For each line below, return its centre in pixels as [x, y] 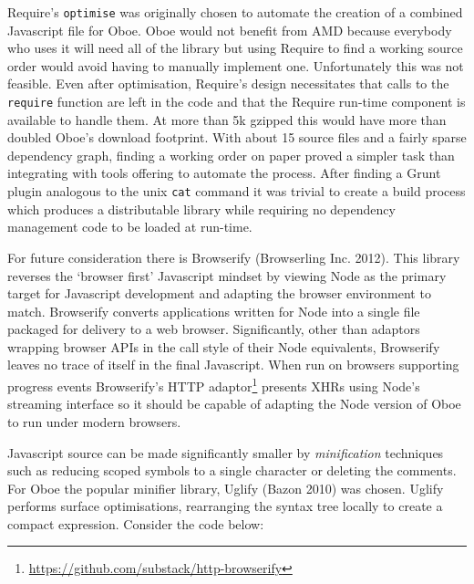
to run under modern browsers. [94, 421]
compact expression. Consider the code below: [136, 523]
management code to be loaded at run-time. [130, 227]
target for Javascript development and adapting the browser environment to [219, 293]
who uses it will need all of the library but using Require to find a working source [235, 48]
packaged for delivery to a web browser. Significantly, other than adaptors [214, 329]
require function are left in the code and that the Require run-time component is [237, 102]
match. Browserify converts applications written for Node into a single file [214, 311]
